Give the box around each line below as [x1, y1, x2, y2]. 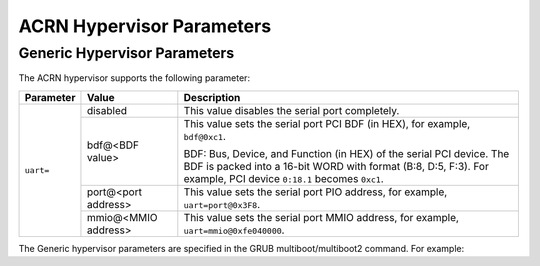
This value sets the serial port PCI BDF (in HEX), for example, [183, 116, 471, 130]
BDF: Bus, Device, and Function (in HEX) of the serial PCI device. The [183, 146, 510, 160]
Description [183, 90, 241, 104]
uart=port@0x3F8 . [183, 197, 261, 211]
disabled [86, 103, 128, 117]
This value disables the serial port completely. [183, 103, 400, 117]
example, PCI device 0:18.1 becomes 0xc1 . [183, 171, 384, 185]
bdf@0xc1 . [183, 129, 227, 143]
